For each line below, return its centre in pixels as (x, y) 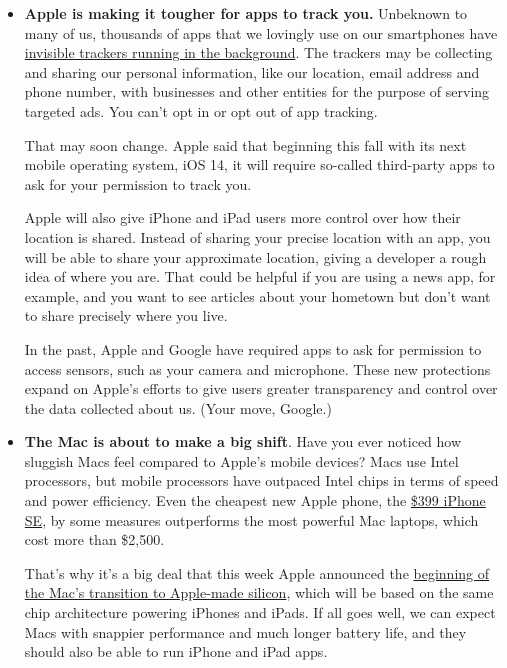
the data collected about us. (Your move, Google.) (178, 407)
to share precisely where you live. (126, 315)
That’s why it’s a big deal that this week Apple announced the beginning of (257, 572)
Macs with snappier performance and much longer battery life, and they (245, 631)
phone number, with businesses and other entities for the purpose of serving (257, 91)
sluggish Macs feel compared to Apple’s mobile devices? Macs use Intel (241, 460)
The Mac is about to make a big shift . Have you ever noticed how (243, 441)
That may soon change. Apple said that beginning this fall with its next (245, 144)
